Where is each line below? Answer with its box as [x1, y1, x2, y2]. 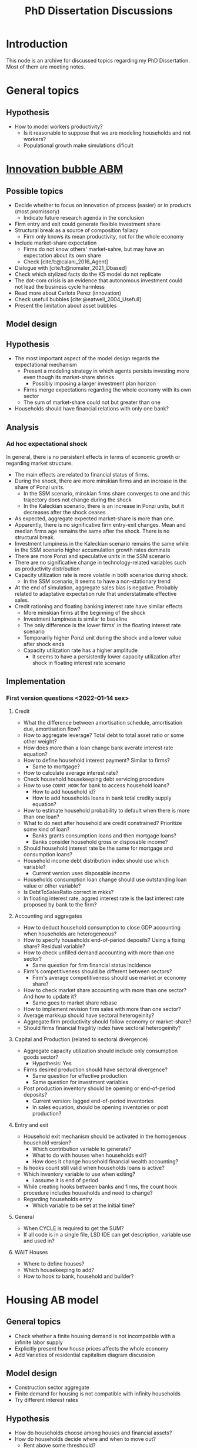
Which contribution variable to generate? [32, 1145, 131, 1152]
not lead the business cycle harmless [14, 283, 105, 290]
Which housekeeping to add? [23, 1266, 95, 1273]
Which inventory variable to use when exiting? [23, 1170, 135, 1178]
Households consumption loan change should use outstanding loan [23, 876, 187, 883]
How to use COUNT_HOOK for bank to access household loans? [23, 781, 169, 789]
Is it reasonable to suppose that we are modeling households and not [23, 129, 191, 136]
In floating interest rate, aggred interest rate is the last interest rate [23, 895, 185, 902]
